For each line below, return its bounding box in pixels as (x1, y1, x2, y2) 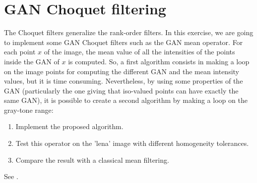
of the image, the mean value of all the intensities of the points (44, 46, 235, 57)
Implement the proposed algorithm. (15, 121, 124, 132)
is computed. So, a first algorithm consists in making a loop (68, 56, 250, 66)
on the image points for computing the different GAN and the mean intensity (4, 66, 239, 76)
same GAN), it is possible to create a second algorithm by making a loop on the (4, 95, 248, 105)
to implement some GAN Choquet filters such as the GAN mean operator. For (4, 37, 243, 47)
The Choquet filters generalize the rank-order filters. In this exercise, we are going (4, 27, 254, 38)
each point (4, 46, 36, 57)
